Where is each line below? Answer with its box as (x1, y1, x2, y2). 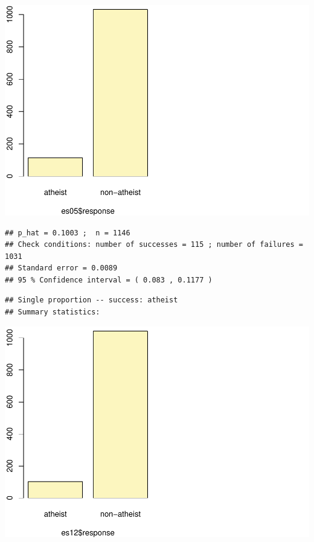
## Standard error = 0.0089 (5, 264, 118, 273)
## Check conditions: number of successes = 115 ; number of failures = (5, 240, 303, 249)
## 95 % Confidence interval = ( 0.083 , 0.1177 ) (5, 275, 213, 284)
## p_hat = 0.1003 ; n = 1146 (5, 228, 130, 237)
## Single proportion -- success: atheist (5, 296, 178, 305)
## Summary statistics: (5, 308, 100, 317)
